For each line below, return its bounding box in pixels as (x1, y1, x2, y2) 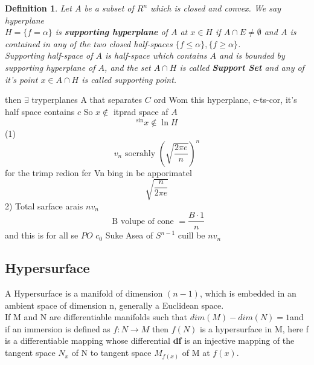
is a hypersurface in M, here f (200, 322, 309, 335)
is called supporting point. (82, 73, 177, 85)
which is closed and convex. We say (150, 2, 281, 14)
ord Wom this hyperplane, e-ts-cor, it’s (153, 93, 297, 106)
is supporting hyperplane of (55, 25, 168, 38)
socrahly (124, 149, 156, 158)
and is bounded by (219, 49, 285, 62)
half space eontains (5, 105, 75, 117)
